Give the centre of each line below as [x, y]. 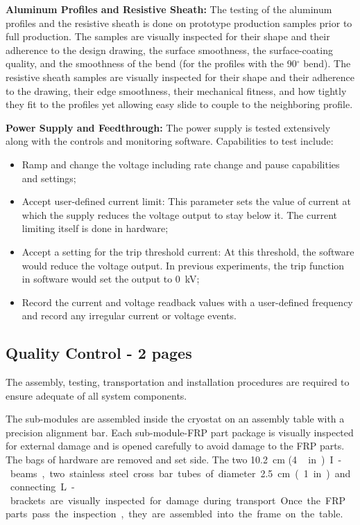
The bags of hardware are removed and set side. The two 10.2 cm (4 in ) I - [174, 460]
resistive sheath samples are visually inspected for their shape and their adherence [180, 77]
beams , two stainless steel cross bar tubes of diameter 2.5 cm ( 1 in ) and [180, 473]
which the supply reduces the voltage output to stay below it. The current [179, 214]
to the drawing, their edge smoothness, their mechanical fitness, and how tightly [176, 90]
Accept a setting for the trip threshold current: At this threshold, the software [188, 251]
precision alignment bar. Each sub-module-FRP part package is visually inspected [180, 432]
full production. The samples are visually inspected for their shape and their [168, 36]
